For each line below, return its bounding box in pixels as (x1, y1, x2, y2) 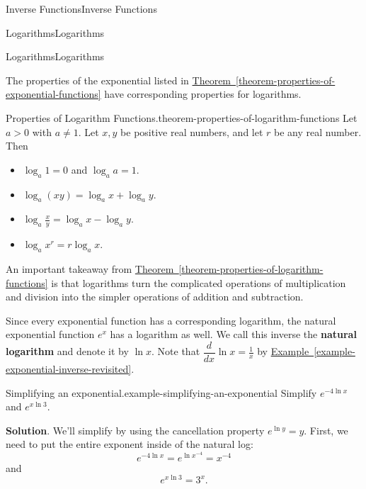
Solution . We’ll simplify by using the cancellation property (6, 422, 265, 437)
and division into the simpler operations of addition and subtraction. (6, 289, 304, 304)
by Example (257, 344, 309, 359)
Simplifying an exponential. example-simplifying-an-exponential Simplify (6, 385, 317, 400)
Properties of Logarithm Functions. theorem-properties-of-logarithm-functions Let (6, 110, 358, 125)
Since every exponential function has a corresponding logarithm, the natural (6, 313, 336, 327)
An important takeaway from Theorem (6, 261, 174, 276)
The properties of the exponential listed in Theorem (6, 72, 231, 87)
